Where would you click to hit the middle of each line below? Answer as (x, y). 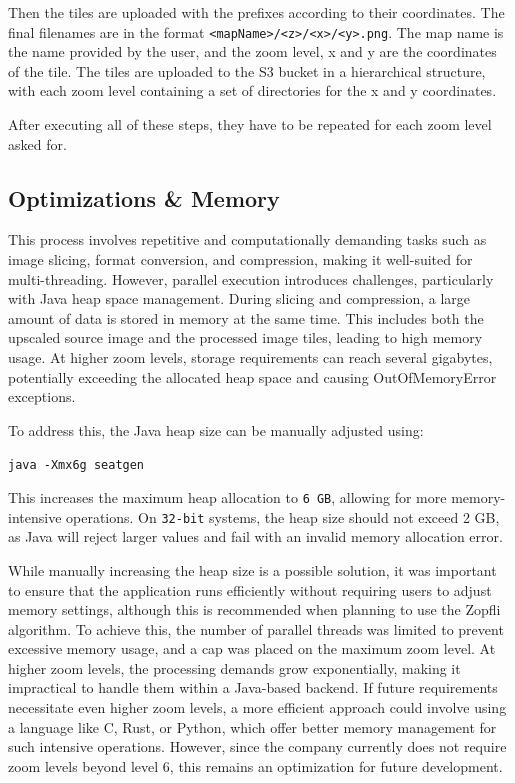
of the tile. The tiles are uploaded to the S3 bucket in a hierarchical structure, (247, 70)
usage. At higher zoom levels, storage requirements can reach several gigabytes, (250, 356)
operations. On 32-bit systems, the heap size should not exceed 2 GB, (283, 516)
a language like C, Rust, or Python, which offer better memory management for (252, 726)
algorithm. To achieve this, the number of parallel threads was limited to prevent (256, 628)
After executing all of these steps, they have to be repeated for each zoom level (250, 124)
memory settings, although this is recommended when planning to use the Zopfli (254, 609)
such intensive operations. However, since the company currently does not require (257, 746)
